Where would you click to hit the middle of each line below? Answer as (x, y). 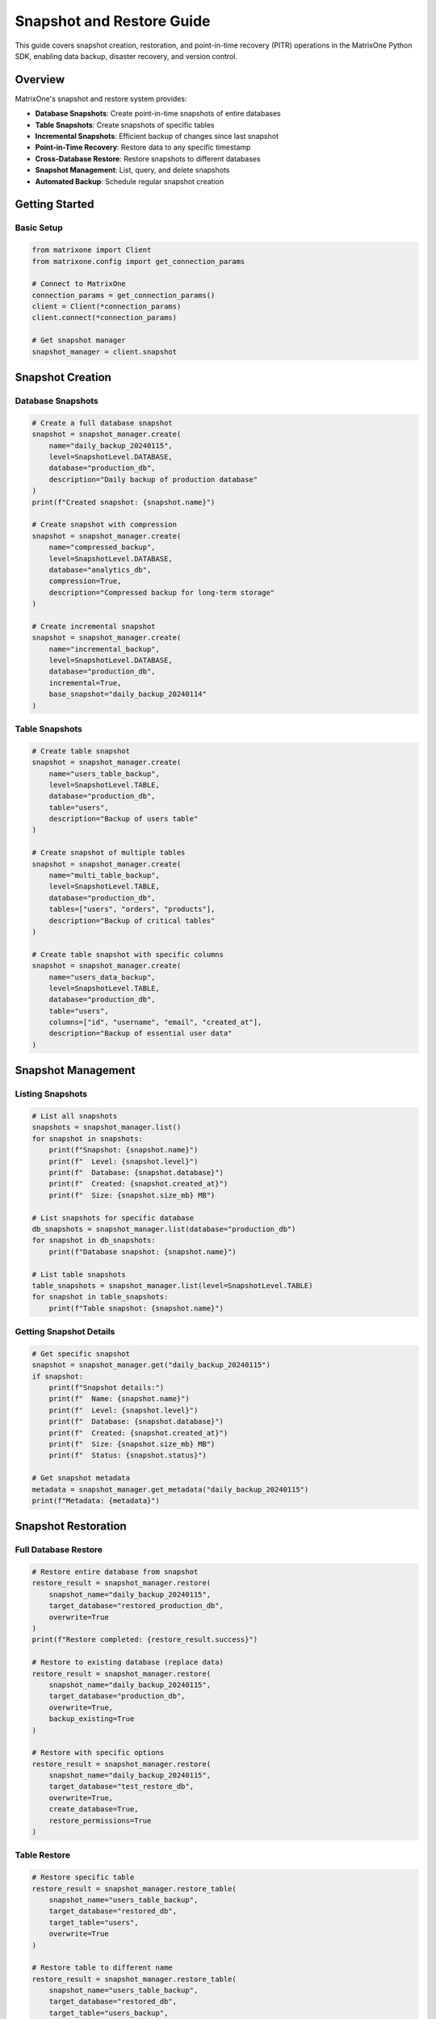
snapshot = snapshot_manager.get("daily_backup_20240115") (151, 1365)
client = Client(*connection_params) (107, 306)
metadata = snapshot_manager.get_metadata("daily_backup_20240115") (170, 1489)
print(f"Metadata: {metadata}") (96, 1501)
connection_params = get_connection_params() (124, 295)
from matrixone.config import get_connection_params (138, 261)
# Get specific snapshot (81, 1354)
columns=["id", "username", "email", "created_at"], (155, 1022)
